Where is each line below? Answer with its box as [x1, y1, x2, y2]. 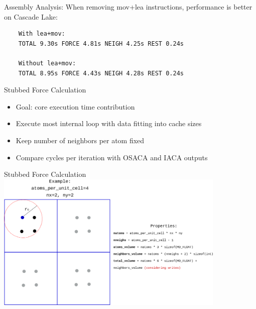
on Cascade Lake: [4, 11, 58, 22]
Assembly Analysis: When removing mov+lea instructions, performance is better [4, 2, 252, 12]
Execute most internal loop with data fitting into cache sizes [16, 118, 202, 129]
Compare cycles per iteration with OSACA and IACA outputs [16, 152, 208, 162]
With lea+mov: [18, 30, 65, 38]
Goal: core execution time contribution [16, 101, 135, 112]
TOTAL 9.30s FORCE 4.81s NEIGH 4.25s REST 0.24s [18, 40, 184, 47]
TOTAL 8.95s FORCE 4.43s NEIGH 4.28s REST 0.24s [18, 69, 184, 77]
